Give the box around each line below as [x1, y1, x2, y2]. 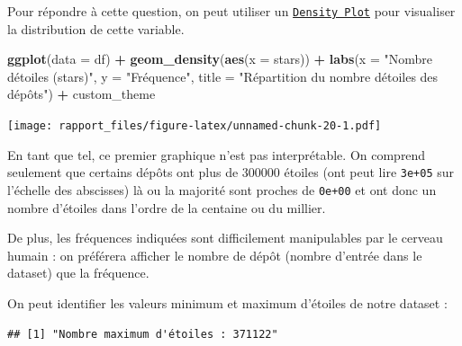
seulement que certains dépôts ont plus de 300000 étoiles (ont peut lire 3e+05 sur [7, 163, 455, 182]
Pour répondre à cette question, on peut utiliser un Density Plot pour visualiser [7, 2, 456, 20]
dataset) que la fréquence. [7, 263, 149, 282]
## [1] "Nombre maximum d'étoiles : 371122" [7, 327, 278, 341]
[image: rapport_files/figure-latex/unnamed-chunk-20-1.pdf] [7, 120, 382, 133]
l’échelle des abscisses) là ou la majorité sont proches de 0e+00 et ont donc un [7, 180, 437, 199]
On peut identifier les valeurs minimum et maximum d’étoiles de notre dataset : [7, 293, 448, 312]
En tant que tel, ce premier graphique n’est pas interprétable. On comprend [7, 145, 426, 164]
